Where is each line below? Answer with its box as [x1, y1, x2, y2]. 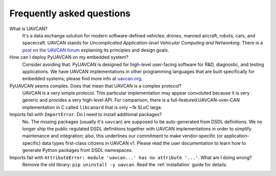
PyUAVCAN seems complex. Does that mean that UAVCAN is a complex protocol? [9, 82, 181, 89]
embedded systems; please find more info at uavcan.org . [22, 76, 143, 82]
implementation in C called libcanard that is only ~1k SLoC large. [22, 104, 163, 110]
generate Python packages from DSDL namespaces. [22, 147, 133, 153]
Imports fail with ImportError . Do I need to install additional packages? [9, 112, 162, 118]
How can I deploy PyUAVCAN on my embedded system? [9, 54, 129, 60]
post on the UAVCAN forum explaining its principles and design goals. [22, 47, 170, 53]
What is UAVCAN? [9, 26, 48, 32]
